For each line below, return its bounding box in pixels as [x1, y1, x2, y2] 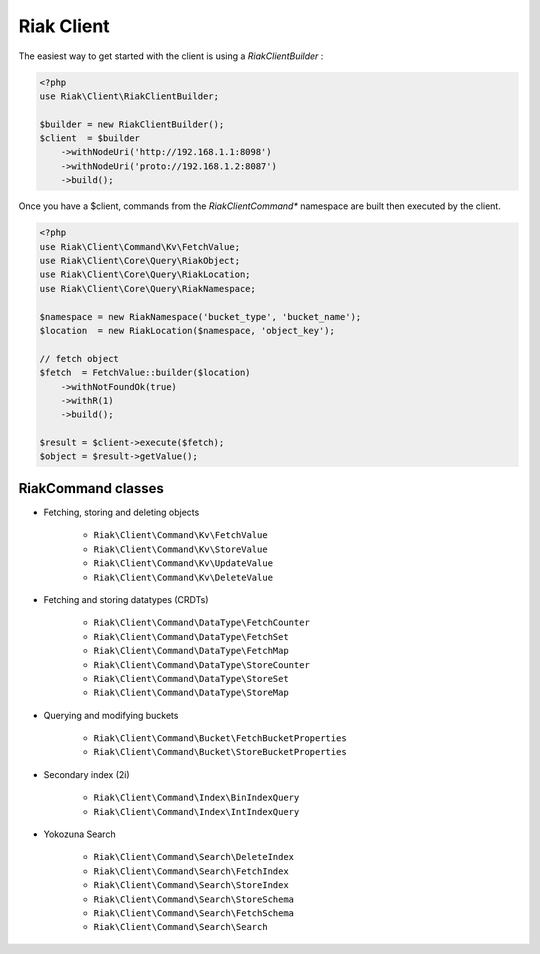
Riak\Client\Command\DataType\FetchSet [93, 631, 289, 642]
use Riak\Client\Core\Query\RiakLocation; [39, 269, 251, 280]
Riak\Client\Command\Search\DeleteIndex [93, 851, 295, 863]
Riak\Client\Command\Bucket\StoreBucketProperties [93, 746, 347, 758]
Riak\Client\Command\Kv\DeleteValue [93, 571, 274, 583]
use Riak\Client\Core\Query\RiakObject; [39, 255, 240, 267]
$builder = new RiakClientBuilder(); [39, 118, 225, 130]
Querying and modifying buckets [43, 709, 179, 721]
